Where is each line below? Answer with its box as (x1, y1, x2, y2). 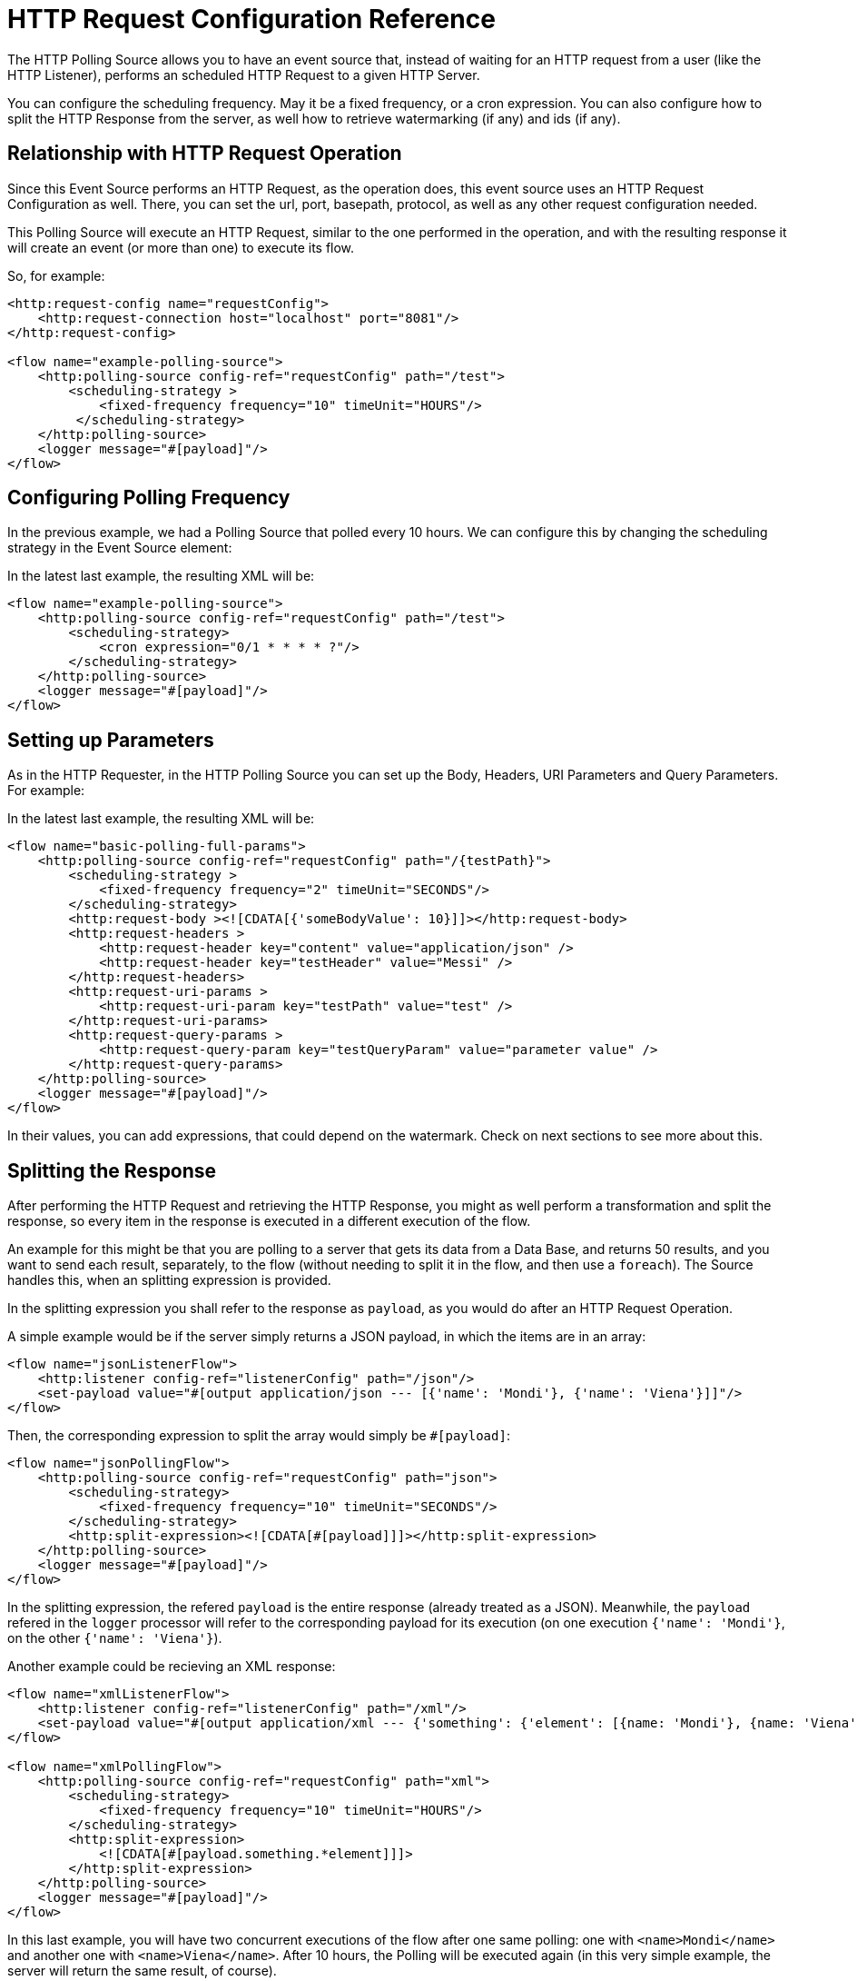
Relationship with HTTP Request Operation (7, 142, 402, 165)
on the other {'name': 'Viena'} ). (7, 1630, 222, 1647)
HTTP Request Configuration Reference (7, 4, 496, 35)
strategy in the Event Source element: (7, 540, 232, 556)
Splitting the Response (7, 1159, 217, 1182)
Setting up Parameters (7, 728, 214, 752)
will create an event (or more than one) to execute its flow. (7, 239, 355, 255)
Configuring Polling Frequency (7, 486, 291, 510)
